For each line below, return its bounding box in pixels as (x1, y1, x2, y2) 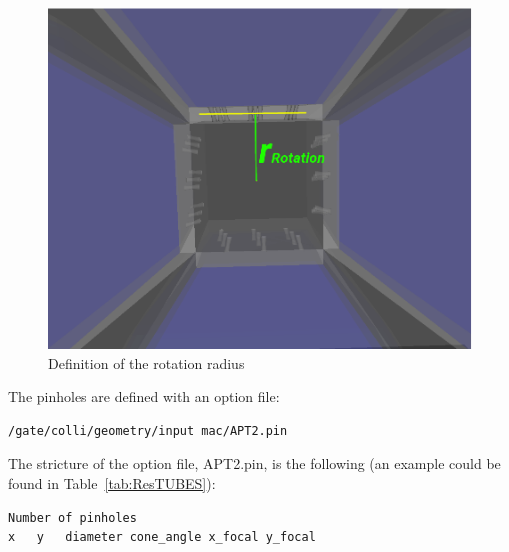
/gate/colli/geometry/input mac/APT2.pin (8, 423, 288, 438)
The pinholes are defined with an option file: (8, 386, 280, 407)
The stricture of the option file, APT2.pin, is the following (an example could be (8, 453, 501, 474)
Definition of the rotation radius (48, 352, 245, 373)
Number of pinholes (8, 510, 137, 525)
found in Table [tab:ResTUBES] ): (8, 473, 216, 494)
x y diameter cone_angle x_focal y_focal (8, 530, 316, 545)
